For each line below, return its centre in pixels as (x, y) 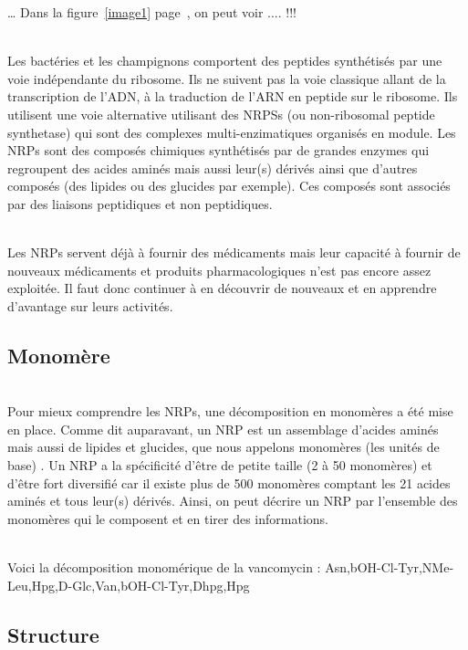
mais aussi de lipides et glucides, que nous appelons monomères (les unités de (224, 447)
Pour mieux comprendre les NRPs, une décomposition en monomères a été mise (230, 411)
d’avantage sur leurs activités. (90, 305)
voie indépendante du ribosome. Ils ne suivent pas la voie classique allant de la (227, 78)
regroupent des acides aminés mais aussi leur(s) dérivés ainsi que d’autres (213, 168)
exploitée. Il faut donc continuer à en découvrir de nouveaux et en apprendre (222, 288)
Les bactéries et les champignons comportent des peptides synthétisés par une (225, 61)
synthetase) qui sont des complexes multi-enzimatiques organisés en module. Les (232, 132)
